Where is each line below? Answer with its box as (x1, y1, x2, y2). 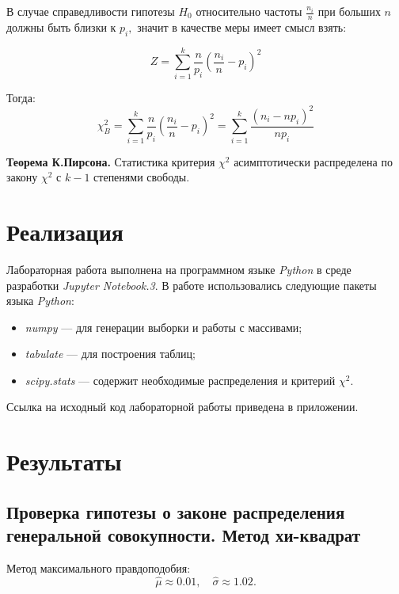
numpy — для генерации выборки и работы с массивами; (25, 318, 302, 335)
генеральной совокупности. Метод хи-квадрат (6, 523, 361, 547)
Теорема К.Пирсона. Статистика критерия (6, 153, 215, 169)
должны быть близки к (6, 18, 116, 35)
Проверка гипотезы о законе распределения (6, 499, 345, 524)
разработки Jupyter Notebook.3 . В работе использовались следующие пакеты (6, 276, 377, 293)
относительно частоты (196, 3, 302, 19)
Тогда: (6, 89, 36, 105)
